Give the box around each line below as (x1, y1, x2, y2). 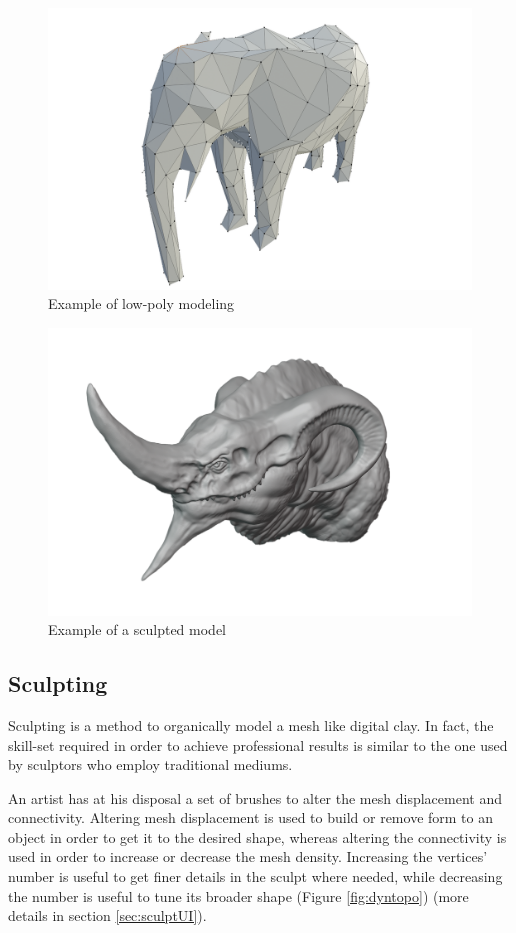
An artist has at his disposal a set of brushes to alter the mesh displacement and (8, 787, 502, 808)
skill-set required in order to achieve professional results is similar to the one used (8, 734, 508, 755)
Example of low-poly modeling (48, 293, 235, 314)
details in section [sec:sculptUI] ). (8, 905, 207, 926)
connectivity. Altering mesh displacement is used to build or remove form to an (8, 807, 494, 828)
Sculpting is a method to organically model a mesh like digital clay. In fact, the (8, 714, 494, 735)
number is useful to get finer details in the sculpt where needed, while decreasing (8, 866, 503, 887)
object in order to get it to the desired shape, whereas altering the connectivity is (8, 826, 507, 847)
